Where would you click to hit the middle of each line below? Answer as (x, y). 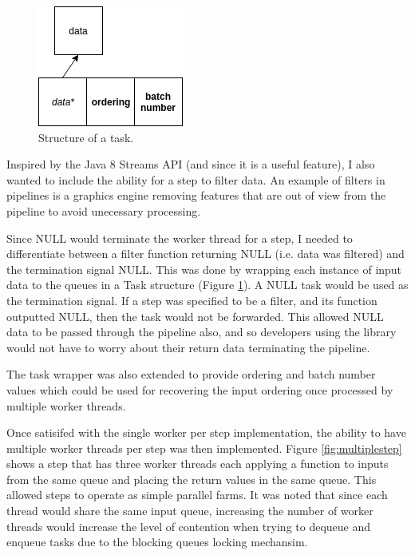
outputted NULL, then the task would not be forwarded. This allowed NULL (195, 316)
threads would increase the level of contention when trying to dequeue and (189, 526)
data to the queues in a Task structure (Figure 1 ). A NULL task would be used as (207, 285)
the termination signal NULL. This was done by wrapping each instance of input (204, 269)
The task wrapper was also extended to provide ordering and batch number (191, 374)
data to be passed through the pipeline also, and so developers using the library (202, 332)
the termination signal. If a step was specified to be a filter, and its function (192, 300)
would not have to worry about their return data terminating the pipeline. (188, 347)
